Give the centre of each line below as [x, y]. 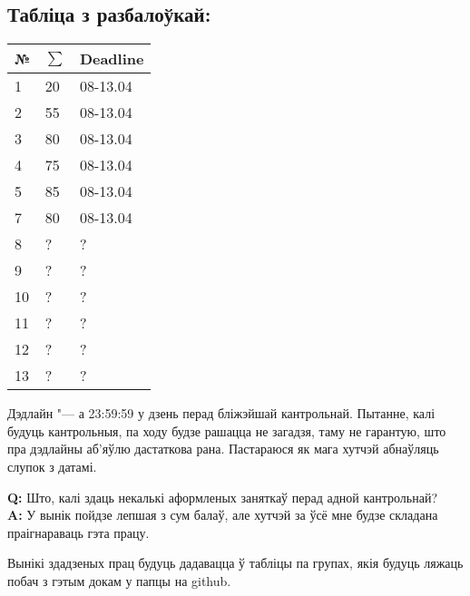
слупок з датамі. [52, 466]
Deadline [112, 59]
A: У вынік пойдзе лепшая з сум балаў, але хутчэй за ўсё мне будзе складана [223, 515]
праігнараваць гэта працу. [78, 532]
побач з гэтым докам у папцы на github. [119, 580]
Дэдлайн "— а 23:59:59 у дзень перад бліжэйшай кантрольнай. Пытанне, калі [221, 413]
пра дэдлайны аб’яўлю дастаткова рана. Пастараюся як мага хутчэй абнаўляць [223, 449]
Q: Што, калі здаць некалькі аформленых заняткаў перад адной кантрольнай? [223, 497]
